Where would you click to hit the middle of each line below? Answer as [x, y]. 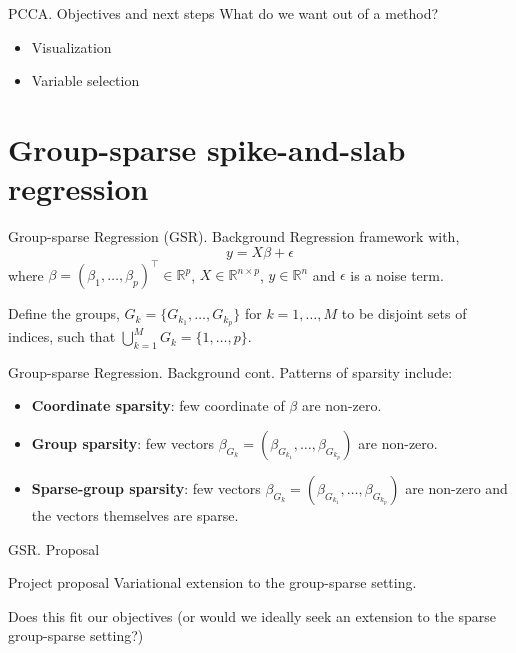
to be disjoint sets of [404, 313]
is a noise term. [397, 274]
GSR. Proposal [54, 548]
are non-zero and [456, 488]
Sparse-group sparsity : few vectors [146, 488]
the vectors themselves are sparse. [135, 515]
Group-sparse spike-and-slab [207, 148]
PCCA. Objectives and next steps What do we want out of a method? [223, 13]
